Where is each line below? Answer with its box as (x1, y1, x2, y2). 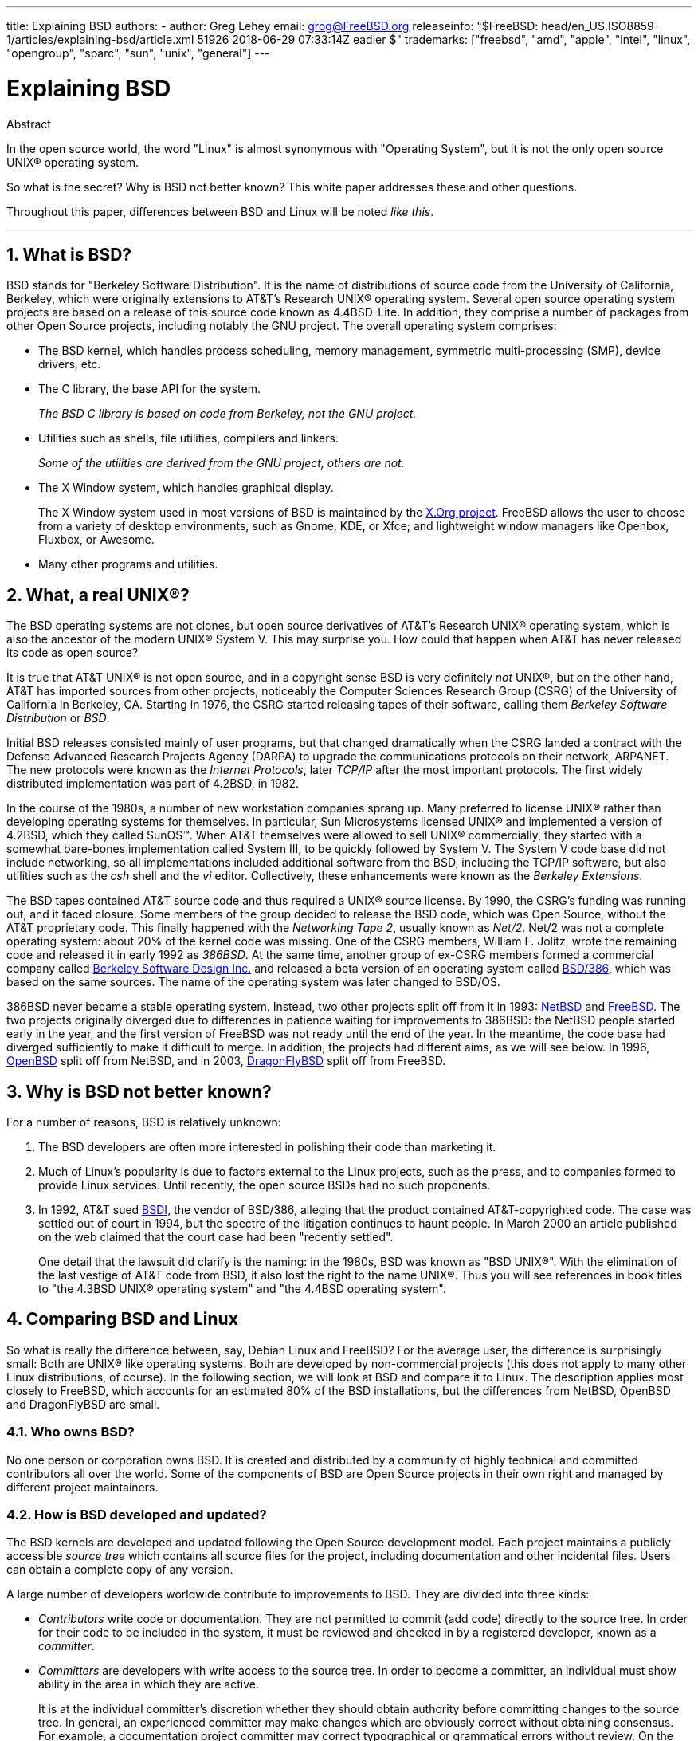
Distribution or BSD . (6, 711, 110, 725)
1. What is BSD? (6, 244, 132, 265)
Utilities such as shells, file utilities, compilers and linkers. (38, 431, 339, 446)
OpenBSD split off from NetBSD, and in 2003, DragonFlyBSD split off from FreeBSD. (6, 1054, 446, 1068)
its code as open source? (6, 646, 139, 660)
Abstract (6, 116, 51, 131)
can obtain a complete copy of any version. (6, 1562, 233, 1577)
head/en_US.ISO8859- (541, 19, 660, 33)
